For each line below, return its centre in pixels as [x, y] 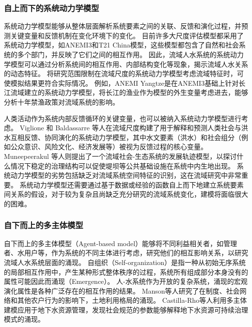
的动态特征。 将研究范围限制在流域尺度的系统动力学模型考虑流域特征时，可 [124, 73]
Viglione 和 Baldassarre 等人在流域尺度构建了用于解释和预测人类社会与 [130, 128]
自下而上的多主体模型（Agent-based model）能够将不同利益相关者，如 [114, 243]
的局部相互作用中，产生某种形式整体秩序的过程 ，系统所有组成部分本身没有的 [126, 272]
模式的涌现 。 [24, 319]
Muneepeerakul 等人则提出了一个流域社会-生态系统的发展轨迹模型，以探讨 [120, 156]
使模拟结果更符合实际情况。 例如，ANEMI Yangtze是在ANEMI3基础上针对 [121, 83]
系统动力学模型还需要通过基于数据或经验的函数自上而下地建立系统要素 [132, 184]
